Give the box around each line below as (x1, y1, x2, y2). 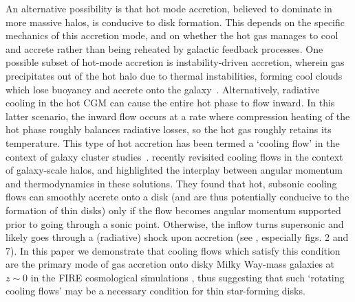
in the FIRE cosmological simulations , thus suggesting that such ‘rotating (30, 270, 345, 284)
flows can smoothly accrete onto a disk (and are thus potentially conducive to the (6, 189, 349, 204)
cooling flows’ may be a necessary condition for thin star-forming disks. (6, 283, 305, 298)
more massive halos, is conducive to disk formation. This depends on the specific (6, 14, 345, 29)
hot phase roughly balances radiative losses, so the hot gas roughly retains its (6, 122, 332, 137)
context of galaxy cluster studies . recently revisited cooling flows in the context (6, 149, 343, 163)
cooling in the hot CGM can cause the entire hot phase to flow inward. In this (6, 95, 335, 110)
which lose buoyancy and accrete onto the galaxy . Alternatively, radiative (6, 82, 320, 96)
